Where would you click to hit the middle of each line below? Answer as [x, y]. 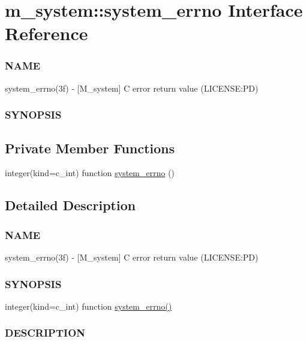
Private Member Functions [90, 148]
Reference [46, 33]
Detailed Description [70, 205]
